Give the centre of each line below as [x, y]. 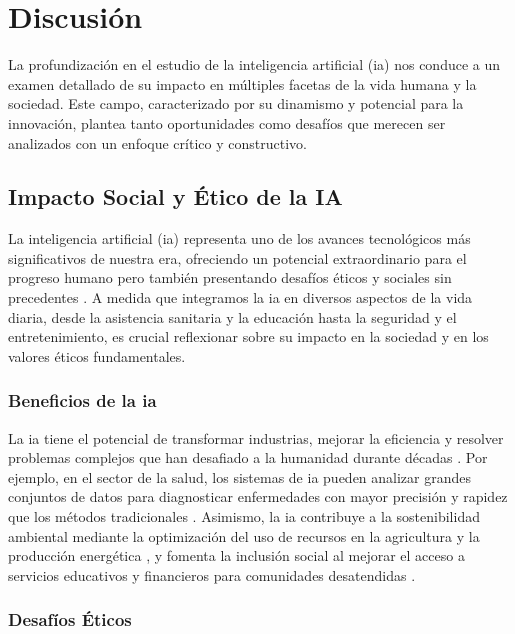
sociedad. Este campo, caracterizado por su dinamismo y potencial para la [236, 103]
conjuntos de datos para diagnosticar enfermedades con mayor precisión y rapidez [258, 496]
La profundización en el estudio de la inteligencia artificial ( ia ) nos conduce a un [254, 64]
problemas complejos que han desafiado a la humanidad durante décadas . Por [248, 457]
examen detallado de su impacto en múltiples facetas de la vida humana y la [242, 83]
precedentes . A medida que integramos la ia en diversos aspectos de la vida [240, 297]
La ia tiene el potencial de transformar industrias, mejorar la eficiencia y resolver [256, 437]
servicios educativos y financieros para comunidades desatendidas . [212, 574]
